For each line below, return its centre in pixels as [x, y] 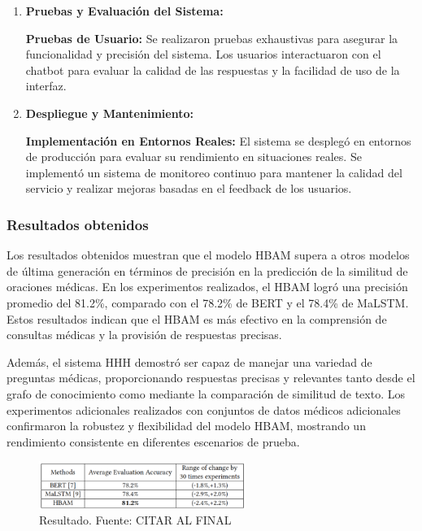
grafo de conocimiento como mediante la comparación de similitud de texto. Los [206, 393]
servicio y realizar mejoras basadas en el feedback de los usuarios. [189, 188]
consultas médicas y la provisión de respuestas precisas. [144, 335]
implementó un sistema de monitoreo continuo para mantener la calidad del [214, 172]
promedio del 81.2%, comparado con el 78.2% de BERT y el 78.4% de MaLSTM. [208, 302]
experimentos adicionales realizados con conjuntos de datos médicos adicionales [204, 409]
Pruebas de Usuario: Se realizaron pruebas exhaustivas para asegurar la [212, 38]
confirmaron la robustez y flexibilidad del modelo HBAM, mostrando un [186, 426]
